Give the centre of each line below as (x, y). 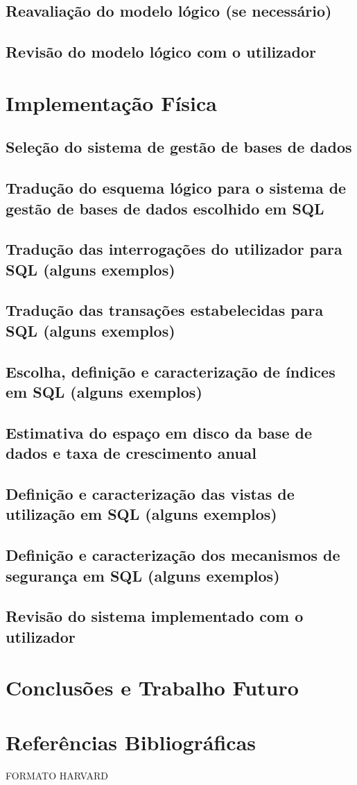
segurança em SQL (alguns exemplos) (143, 575)
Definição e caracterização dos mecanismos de (173, 555)
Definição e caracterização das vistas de (150, 493)
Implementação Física (111, 102)
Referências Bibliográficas (131, 742)
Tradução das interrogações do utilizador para (174, 249)
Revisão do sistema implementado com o (155, 616)
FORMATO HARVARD (57, 775)
